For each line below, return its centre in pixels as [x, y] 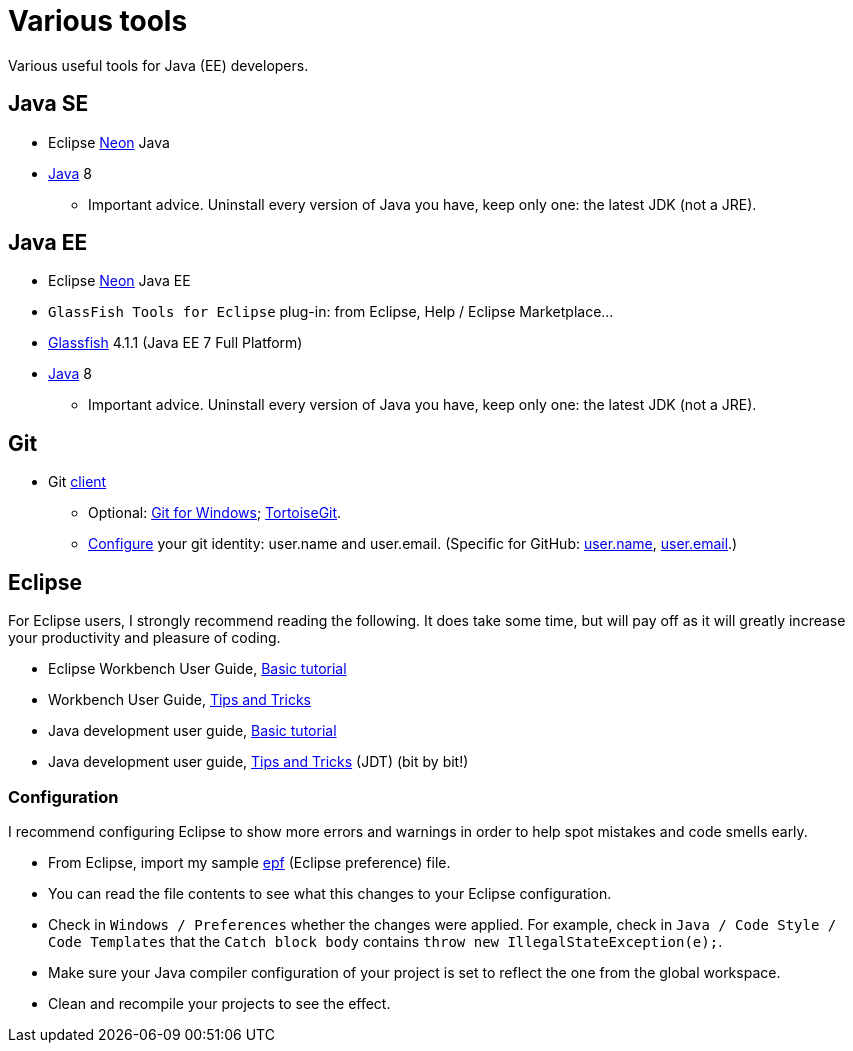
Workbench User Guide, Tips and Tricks [179, 700]
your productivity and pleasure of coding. [144, 638]
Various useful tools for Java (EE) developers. [158, 65]
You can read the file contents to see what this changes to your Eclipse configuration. [330, 893]
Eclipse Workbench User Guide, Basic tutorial [197, 669]
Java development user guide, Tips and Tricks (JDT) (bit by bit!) [258, 762]
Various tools [98, 21]
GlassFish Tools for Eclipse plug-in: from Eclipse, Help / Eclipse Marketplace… [331, 312]
